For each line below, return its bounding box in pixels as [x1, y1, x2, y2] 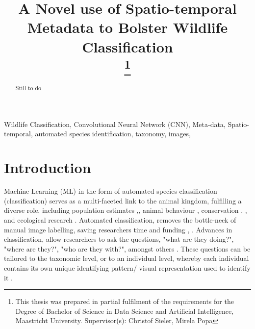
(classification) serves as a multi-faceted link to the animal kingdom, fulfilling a [4, 195, 242, 205]
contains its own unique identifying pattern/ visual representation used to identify [4, 262, 251, 273]
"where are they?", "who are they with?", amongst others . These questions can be [4, 243, 251, 253]
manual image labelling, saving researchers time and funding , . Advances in [4, 224, 232, 234]
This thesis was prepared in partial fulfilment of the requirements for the [15, 296, 234, 306]
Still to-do [15, 84, 41, 92]
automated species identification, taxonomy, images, [35, 128, 191, 139]
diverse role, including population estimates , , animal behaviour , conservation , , [4, 205, 247, 215]
